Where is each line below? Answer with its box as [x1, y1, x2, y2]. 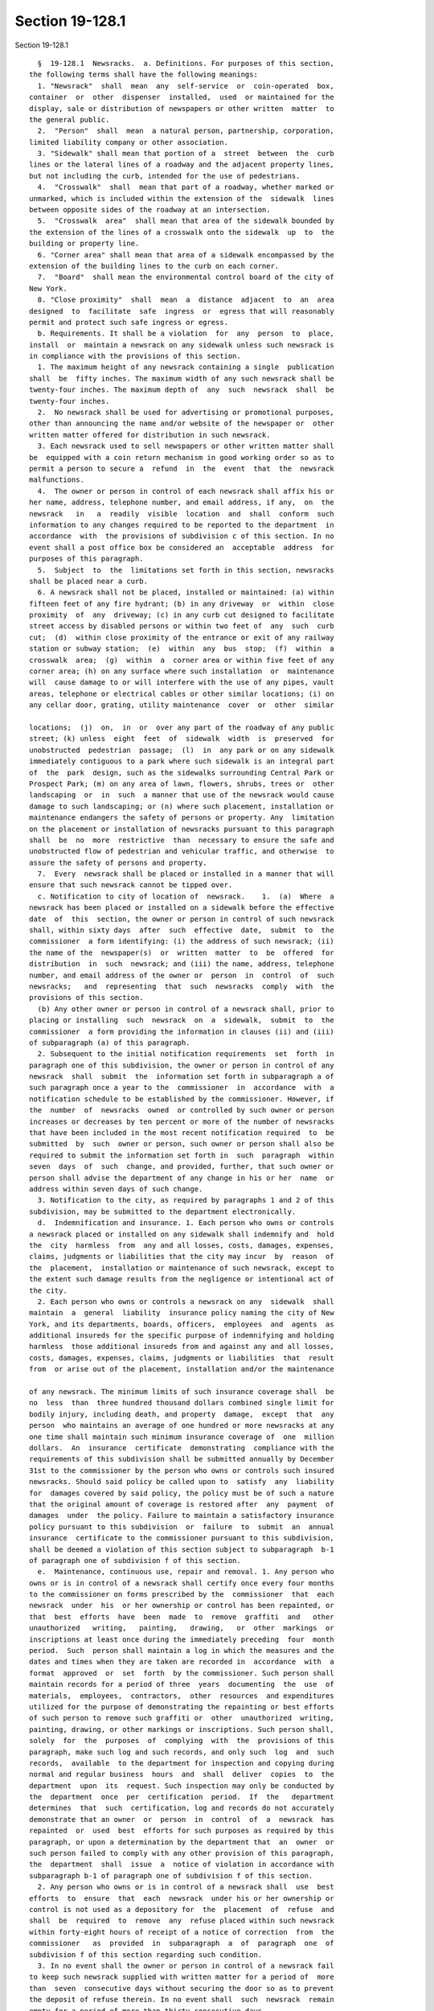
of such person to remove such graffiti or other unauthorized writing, [29, 1713, 334, 1723]
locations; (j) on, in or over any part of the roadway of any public [29, 722, 334, 732]
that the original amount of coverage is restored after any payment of [29, 1499, 334, 1508]
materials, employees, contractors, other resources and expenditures [29, 1691, 334, 1701]
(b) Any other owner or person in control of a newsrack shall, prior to [37, 1004, 334, 1014]
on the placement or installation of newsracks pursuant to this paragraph [29, 825, 334, 833]
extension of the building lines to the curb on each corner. [29, 261, 280, 270]
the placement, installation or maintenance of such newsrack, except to [29, 1263, 334, 1273]
